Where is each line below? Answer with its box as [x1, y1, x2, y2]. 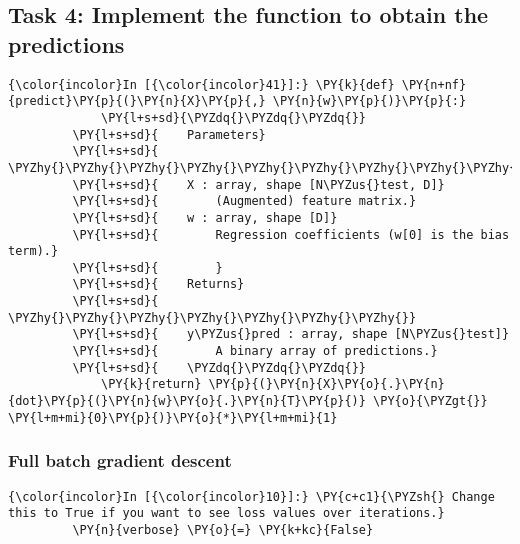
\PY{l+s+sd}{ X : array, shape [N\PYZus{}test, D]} [72, 177, 445, 192]
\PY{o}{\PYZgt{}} [373, 394, 488, 409]
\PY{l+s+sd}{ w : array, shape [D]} [72, 210, 338, 225]
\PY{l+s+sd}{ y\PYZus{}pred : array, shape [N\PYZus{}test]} [72, 327, 510, 342]
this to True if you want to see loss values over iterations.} [8, 506, 445, 521]
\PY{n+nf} [401, 77, 467, 92]
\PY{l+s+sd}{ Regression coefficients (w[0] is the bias [72, 227, 510, 242]
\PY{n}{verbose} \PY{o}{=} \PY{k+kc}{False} [72, 522, 374, 537]
